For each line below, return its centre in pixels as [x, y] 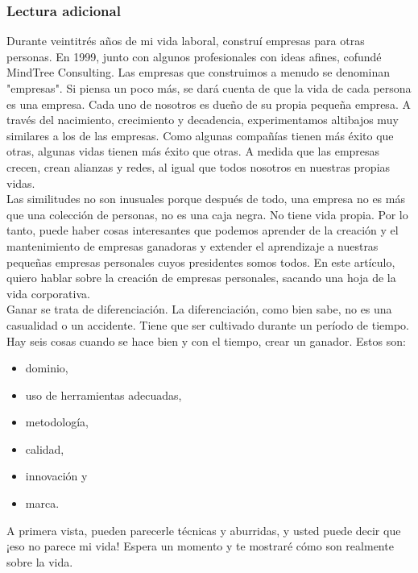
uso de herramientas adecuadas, [103, 394]
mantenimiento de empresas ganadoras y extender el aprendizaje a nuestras [192, 245]
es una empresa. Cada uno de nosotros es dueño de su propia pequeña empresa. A [209, 104]
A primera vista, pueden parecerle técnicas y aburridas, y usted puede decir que [204, 530]
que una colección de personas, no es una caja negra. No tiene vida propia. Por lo [207, 214]
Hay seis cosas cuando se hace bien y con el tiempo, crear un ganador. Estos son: [206, 340]
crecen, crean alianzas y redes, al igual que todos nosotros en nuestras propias [199, 166]
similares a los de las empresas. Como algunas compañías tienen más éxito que [200, 135]
